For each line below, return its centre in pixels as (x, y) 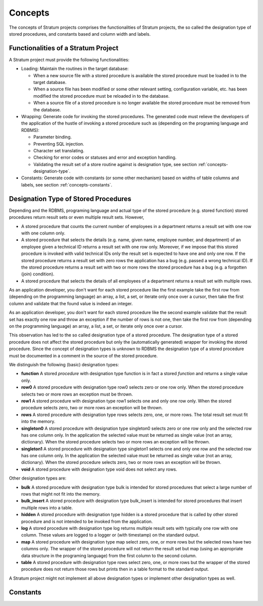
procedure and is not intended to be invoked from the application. (87, 521)
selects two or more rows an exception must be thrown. (77, 394)
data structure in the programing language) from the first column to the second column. (109, 555)
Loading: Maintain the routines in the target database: (75, 69)
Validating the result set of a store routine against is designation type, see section (115, 164)
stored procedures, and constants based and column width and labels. (80, 34)
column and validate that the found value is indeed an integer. (71, 303)
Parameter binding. (53, 137)
